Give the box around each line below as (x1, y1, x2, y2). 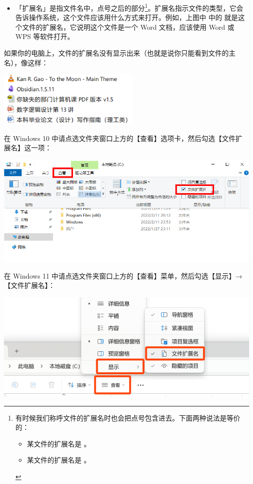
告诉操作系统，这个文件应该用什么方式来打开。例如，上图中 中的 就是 (15, 12, 238, 22)
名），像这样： (4, 57, 48, 67)
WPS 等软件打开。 (15, 31, 74, 41)
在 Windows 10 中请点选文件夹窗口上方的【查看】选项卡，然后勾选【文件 (4, 133, 236, 143)
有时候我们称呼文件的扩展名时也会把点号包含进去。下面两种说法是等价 (15, 412, 240, 423)
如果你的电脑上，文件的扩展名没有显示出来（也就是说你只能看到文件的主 (4, 48, 235, 58)
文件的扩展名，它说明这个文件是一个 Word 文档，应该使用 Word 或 (22, 21, 235, 32)
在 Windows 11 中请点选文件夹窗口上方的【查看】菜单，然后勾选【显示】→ (4, 270, 243, 281)
